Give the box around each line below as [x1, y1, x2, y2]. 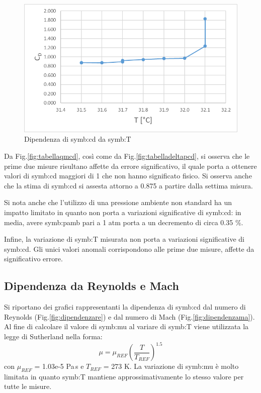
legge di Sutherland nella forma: [4, 331, 103, 341]
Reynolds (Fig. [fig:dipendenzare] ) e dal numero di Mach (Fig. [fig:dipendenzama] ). [4, 311, 255, 322]
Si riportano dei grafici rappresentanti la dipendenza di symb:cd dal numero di [4, 302, 246, 312]
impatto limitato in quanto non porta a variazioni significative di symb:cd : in [4, 207, 241, 217]
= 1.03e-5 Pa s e [34, 361, 84, 371]
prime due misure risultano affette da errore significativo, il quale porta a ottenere [4, 160, 257, 171]
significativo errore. [4, 253, 63, 264]
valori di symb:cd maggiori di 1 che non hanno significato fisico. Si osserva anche [4, 170, 252, 181]
